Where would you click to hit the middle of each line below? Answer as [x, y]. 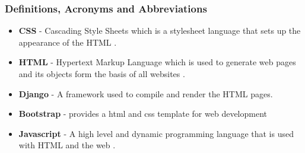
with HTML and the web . [67, 145]
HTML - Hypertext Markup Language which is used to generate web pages [157, 62]
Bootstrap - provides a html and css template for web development [143, 114]
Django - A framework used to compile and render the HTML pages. [146, 93]
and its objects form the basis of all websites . [102, 74]
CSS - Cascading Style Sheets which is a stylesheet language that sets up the [160, 31]
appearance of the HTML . [68, 42]
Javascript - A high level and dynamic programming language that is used [156, 133]
